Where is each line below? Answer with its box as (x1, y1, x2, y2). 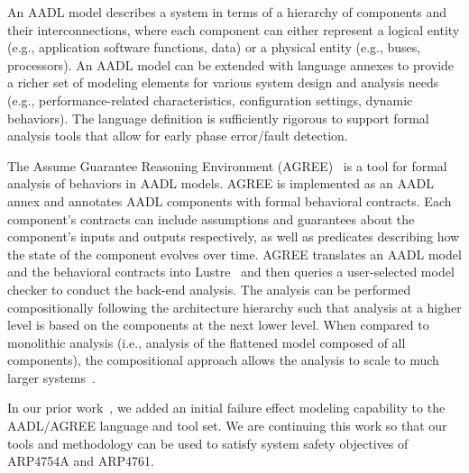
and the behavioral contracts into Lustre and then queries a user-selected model (7, 262, 455, 281)
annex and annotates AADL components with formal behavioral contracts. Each (7, 191, 452, 210)
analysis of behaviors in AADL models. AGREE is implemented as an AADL (7, 174, 434, 193)
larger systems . (7, 368, 96, 387)
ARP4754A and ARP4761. (7, 451, 154, 470)
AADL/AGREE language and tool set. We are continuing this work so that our (7, 416, 447, 435)
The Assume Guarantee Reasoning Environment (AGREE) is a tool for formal (7, 156, 447, 175)
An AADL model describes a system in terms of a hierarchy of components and (7, 3, 447, 21)
